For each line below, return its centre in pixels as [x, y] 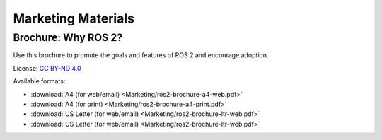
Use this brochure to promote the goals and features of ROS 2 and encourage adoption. [141, 55]
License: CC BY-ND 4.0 [47, 68]
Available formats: [39, 81]
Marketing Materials [74, 18]
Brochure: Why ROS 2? [68, 37]
